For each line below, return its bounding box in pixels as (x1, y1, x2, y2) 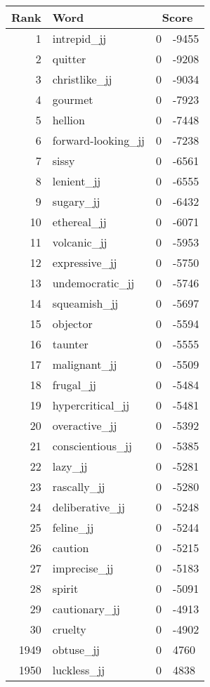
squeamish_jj (52, 295, 119, 311)
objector (52, 315, 93, 332)
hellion (52, 112, 85, 128)
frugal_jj (52, 377, 97, 393)
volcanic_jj (52, 234, 107, 250)
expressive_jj (52, 254, 117, 270)
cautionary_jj (52, 601, 120, 617)
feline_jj (52, 519, 94, 535)
